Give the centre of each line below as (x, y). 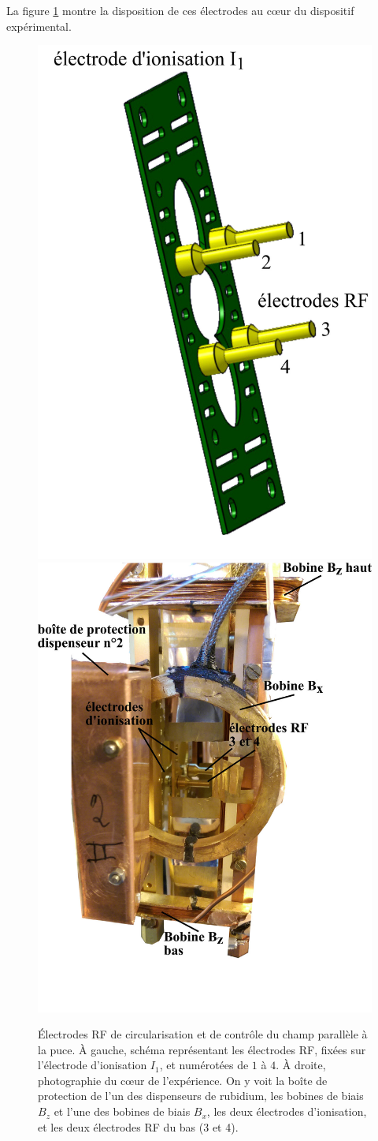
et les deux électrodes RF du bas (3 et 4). (138, 1126)
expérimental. (39, 26)
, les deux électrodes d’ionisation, (287, 1111)
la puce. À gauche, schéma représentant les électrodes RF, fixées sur (202, 1049)
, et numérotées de (204, 1065)
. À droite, (301, 1065)
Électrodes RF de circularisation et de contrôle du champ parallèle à (203, 1034)
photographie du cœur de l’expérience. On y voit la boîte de (183, 1080)
